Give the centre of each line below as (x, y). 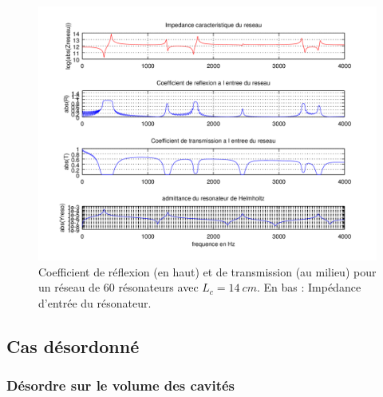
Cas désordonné (73, 345)
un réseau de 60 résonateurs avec (118, 287)
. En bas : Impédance (309, 287)
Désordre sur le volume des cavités (121, 385)
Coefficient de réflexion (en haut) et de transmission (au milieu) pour (207, 271)
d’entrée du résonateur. (95, 302)
